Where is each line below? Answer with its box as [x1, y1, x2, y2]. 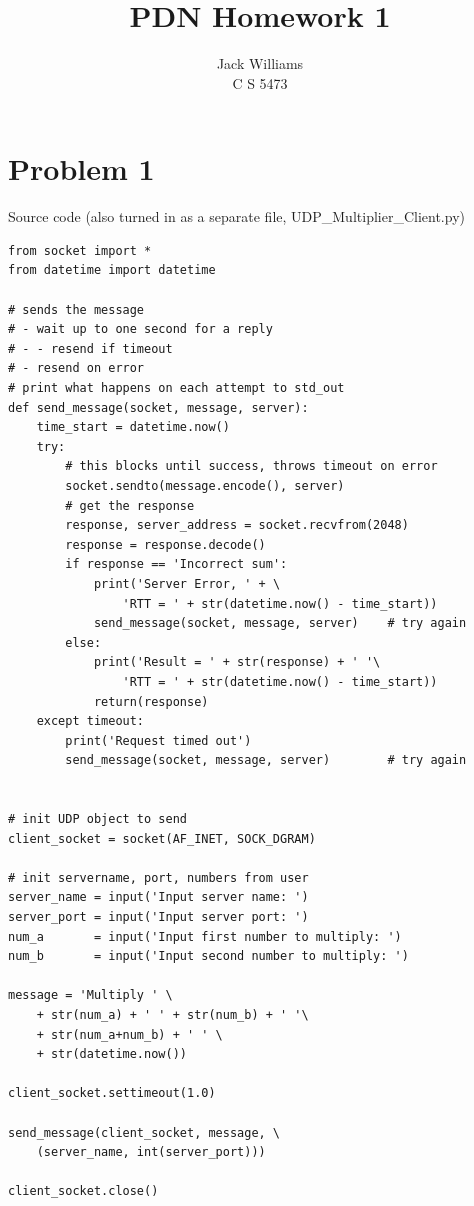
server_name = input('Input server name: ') [8, 890, 309, 905]
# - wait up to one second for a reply [8, 322, 273, 337]
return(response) [93, 694, 209, 709]
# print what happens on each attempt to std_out [8, 381, 345, 395]
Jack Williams [216, 53, 304, 74]
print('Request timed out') [65, 733, 252, 748]
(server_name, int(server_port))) [36, 1145, 266, 1160]
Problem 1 [8, 148, 155, 189]
